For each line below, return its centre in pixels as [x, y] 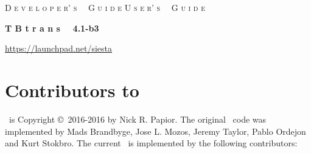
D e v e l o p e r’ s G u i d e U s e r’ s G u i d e [105, 7]
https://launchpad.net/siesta [59, 48]
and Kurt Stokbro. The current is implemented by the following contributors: [151, 143]
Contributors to [72, 90]
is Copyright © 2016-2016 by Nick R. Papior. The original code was [138, 119]
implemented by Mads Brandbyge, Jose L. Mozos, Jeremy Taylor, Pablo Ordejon [155, 131]
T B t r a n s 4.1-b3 [52, 28]
